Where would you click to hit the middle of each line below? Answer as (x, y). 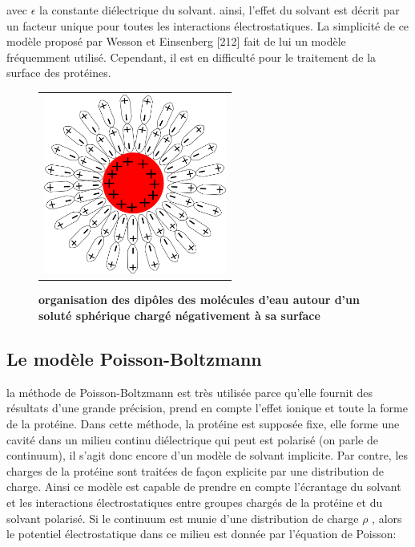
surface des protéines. (59, 73)
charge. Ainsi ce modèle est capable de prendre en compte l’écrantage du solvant (204, 486)
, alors (387, 518)
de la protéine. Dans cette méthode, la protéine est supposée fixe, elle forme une (203, 423)
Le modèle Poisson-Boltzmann (134, 359)
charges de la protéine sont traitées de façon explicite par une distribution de (195, 470)
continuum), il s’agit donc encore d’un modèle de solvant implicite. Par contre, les (207, 455)
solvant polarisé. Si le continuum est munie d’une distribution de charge (183, 518)
